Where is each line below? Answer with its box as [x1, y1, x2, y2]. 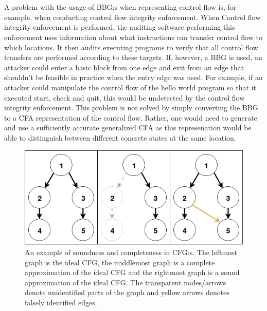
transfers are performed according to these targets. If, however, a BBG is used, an [4, 52, 262, 63]
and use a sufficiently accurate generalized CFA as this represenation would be [4, 122, 252, 133]
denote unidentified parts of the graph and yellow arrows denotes [25, 287, 229, 298]
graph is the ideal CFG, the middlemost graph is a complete [25, 257, 215, 267]
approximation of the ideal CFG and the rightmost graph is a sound [25, 267, 240, 278]
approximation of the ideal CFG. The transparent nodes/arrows [25, 277, 226, 287]
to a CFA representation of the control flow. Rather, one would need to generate [4, 112, 257, 123]
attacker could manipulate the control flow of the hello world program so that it [4, 82, 256, 92]
